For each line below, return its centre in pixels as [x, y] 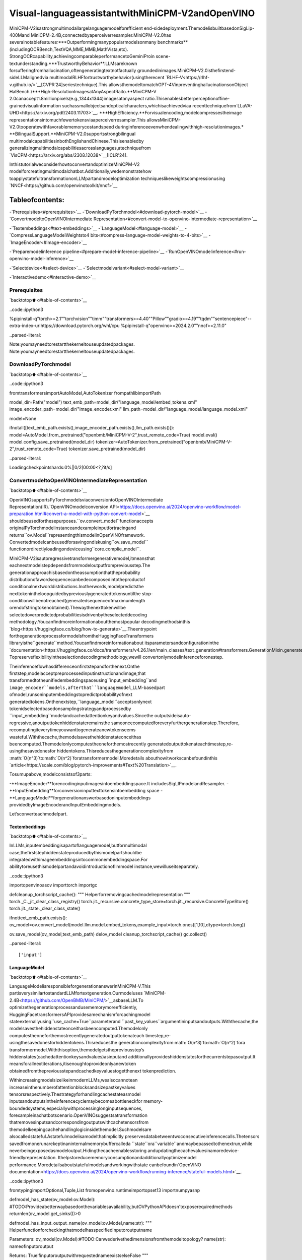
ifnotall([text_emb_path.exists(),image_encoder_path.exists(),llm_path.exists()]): [92, 428]
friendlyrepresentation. [33, 1158]
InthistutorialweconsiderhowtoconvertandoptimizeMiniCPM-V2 [74, 164]
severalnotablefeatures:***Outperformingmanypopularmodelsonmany [83, 42]
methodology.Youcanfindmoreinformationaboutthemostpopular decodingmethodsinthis [100, 622]
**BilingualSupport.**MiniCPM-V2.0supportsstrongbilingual [72, 134]
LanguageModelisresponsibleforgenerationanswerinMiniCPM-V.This [80, 986]
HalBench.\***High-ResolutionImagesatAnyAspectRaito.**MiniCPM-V [83, 92]
